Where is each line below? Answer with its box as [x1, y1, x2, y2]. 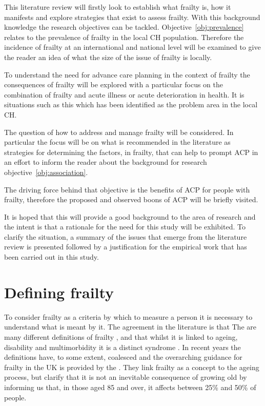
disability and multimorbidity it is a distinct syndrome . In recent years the [4, 341, 241, 352]
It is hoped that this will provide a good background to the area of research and [4, 211, 256, 222]
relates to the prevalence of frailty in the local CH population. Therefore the [4, 31, 244, 42]
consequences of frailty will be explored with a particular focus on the [4, 79, 223, 90]
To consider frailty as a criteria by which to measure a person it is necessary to [4, 311, 253, 322]
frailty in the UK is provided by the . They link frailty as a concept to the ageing [4, 361, 259, 372]
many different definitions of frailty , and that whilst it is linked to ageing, [4, 331, 238, 342]
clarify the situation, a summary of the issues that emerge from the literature [4, 231, 247, 242]
